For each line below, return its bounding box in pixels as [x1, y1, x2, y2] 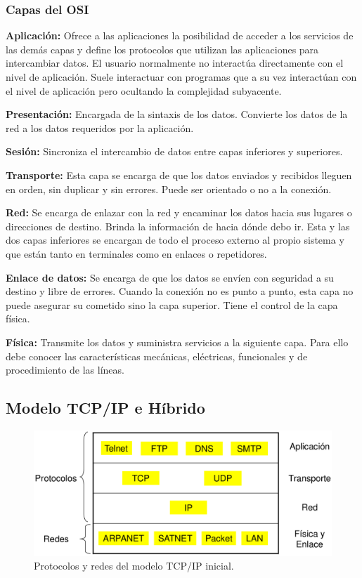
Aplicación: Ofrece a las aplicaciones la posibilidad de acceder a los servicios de [6, 28, 354, 43]
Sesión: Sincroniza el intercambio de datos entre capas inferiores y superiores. [6, 144, 343, 159]
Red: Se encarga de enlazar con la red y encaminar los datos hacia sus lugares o [6, 205, 352, 220]
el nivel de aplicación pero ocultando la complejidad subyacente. [6, 83, 282, 98]
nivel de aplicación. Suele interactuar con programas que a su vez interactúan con [6, 70, 357, 84]
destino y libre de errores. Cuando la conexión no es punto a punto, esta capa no [6, 284, 354, 298]
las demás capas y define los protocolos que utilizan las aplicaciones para [6, 41, 319, 56]
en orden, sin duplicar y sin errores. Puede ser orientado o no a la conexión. [6, 181, 332, 196]
